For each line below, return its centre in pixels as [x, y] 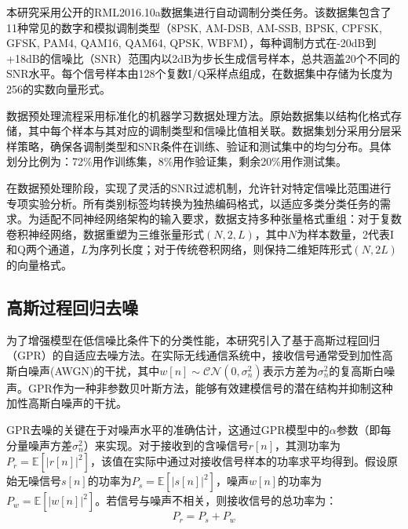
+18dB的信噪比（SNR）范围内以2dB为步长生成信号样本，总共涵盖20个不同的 [203, 58]
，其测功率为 [308, 445]
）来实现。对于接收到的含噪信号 [166, 445]
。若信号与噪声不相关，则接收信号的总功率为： [216, 500]
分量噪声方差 [39, 445]
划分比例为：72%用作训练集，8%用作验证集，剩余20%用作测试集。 [177, 161]
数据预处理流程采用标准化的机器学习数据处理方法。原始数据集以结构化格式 [199, 115]
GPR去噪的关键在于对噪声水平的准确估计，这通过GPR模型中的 [168, 430]
